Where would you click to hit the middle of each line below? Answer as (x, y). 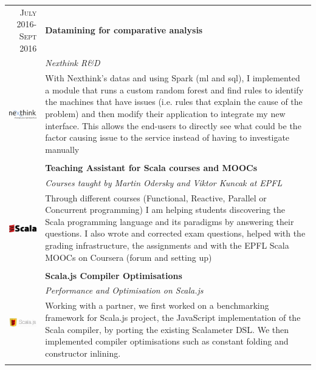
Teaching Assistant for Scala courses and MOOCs (151, 167)
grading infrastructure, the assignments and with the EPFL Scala (167, 245)
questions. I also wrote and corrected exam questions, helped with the (175, 233)
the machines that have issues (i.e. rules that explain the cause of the (174, 102)
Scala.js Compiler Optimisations (114, 275)
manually (62, 149)
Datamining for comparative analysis (124, 30)
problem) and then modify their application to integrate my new (165, 113)
